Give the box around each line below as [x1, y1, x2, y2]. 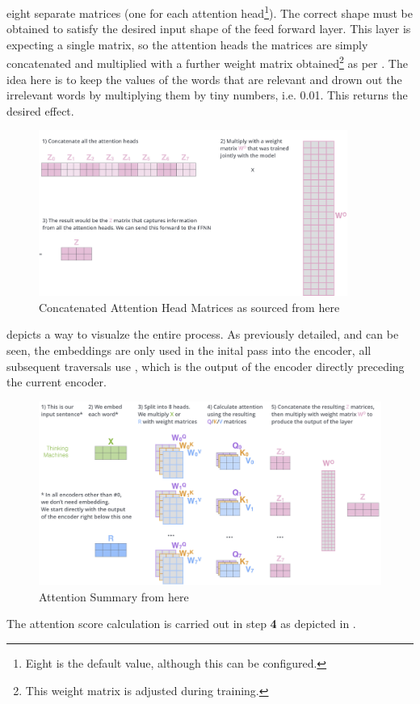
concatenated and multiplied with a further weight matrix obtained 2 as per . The [6, 53, 408, 72]
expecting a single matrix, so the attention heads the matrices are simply [6, 36, 368, 53]
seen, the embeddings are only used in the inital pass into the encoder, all [6, 342, 372, 359]
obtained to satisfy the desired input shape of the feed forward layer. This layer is [6, 20, 411, 37]
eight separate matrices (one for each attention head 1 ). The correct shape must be [6, 2, 413, 21]
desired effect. [6, 102, 74, 119]
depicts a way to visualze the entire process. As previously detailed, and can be [6, 326, 399, 343]
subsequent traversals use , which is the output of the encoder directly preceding [6, 357, 405, 374]
